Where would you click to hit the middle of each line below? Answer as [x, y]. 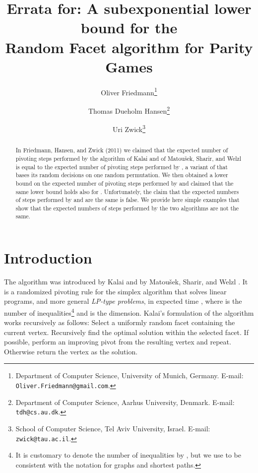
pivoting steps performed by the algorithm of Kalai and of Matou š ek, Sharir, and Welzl [129, 158]
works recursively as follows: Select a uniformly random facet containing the [120, 322]
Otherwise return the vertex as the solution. [71, 351]
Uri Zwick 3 [129, 128]
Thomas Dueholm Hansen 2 [129, 110]
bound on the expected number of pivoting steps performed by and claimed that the [125, 183]
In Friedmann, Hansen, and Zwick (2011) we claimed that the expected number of [122, 150]
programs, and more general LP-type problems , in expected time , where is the [123, 301]
